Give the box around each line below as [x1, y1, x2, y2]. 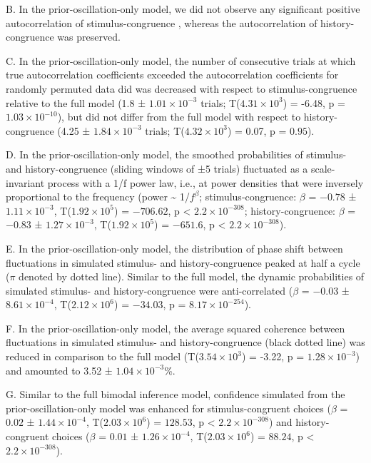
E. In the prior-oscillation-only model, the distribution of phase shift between [6, 240, 343, 255]
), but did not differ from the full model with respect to [57, 109, 301, 124]
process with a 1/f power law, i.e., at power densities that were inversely [47, 175, 364, 190]
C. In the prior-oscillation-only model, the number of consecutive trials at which [6, 53, 356, 68]
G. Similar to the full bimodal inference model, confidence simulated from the [6, 387, 345, 402]
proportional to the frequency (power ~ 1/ [6, 189, 190, 204]
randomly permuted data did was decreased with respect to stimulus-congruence [6, 81, 357, 96]
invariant [6, 175, 45, 190]
